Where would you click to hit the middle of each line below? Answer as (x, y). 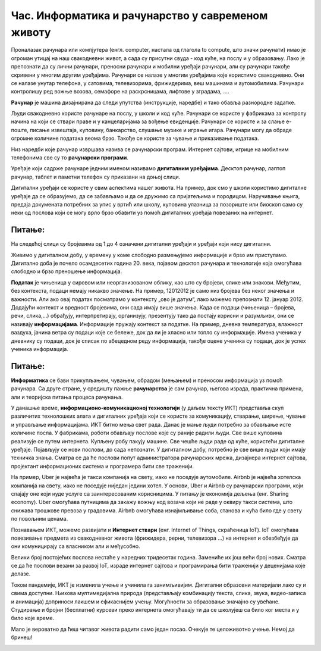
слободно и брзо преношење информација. (67, 271)
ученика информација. (40, 349)
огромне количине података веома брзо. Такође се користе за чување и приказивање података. (135, 138)
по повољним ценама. (40, 519)
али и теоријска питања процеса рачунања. (67, 397)
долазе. (21, 574)
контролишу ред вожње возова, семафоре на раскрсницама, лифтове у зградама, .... (120, 92)
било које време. (33, 618)
